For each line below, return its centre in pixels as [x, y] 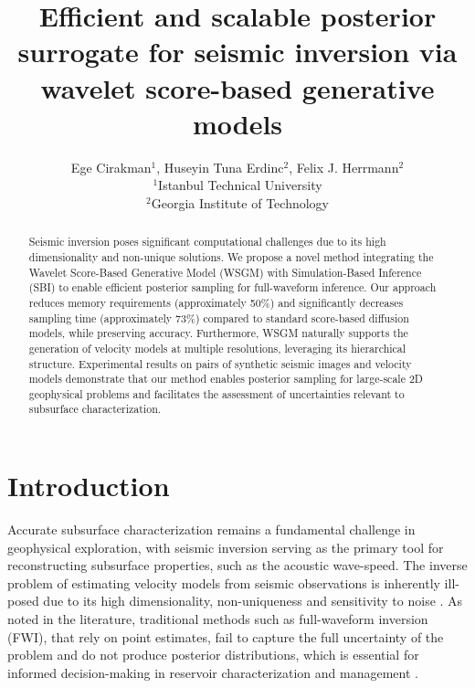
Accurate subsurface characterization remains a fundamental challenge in [211, 529]
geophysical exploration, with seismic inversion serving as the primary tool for [226, 547]
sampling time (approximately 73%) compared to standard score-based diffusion [219, 318]
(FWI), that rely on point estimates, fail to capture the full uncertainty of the [226, 636]
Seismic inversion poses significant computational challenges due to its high [207, 242]
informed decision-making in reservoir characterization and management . [213, 672]
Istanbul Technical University [240, 185]
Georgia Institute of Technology [240, 202]
